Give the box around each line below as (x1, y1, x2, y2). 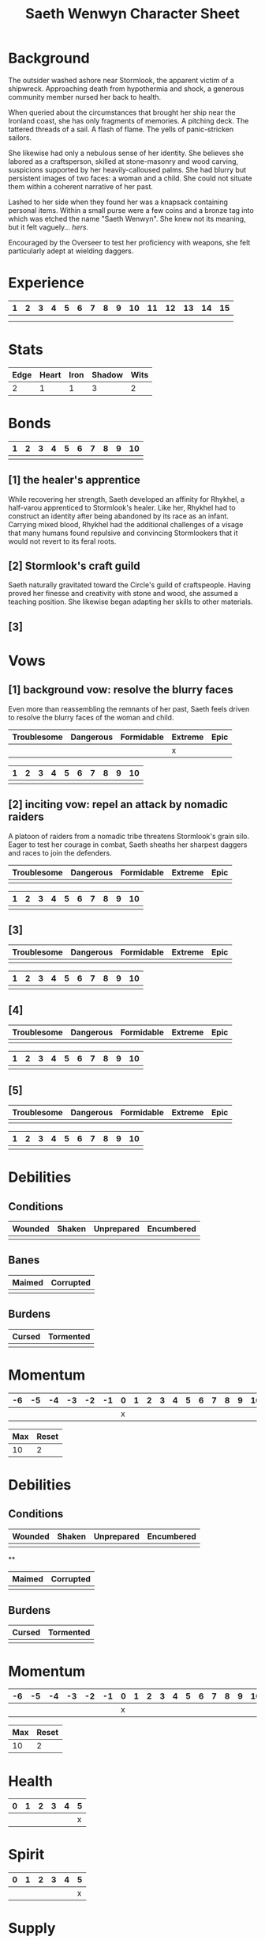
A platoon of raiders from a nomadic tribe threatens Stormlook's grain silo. (8, 831, 250, 841)
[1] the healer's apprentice (8, 473, 140, 487)
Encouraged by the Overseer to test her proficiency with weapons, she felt (8, 237, 251, 247)
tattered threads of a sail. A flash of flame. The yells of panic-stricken (8, 124, 234, 134)
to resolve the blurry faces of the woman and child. (8, 712, 174, 722)
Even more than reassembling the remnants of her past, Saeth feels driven (8, 704, 250, 713)
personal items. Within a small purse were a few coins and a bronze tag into (8, 205, 254, 215)
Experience (8, 274, 84, 292)
